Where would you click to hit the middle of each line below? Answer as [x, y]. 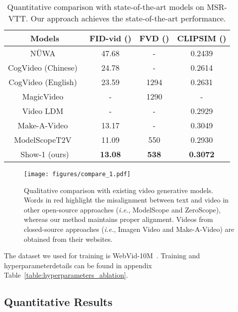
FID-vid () [111, 38]
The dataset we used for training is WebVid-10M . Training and [102, 256]
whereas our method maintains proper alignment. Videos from [119, 219]
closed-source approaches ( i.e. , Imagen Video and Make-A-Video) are [129, 229]
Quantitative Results [58, 302]
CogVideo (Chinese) [43, 67]
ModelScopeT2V [43, 140]
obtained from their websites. [68, 239]
